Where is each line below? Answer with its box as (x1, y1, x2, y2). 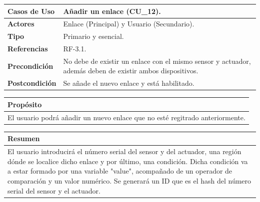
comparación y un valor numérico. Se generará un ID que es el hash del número (7, 175, 251, 186)
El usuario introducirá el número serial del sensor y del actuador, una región (7, 146, 241, 157)
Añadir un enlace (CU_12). (63, 5, 161, 16)
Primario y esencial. (63, 31, 124, 41)
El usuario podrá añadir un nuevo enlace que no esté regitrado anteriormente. (7, 112, 245, 122)
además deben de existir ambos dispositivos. (63, 65, 198, 76)
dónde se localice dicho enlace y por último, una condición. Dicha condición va (7, 156, 248, 166)
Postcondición (7, 78, 56, 88)
